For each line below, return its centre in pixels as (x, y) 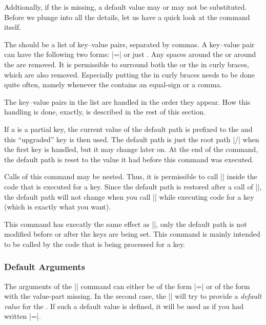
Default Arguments (45, 267)
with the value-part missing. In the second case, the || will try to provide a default (133, 296)
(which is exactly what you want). (58, 207)
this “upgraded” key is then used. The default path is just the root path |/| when (132, 139)
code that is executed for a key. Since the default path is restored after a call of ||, (133, 186)
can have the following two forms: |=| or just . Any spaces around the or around (130, 54)
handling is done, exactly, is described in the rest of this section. (105, 112)
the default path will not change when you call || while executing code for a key (129, 196)
